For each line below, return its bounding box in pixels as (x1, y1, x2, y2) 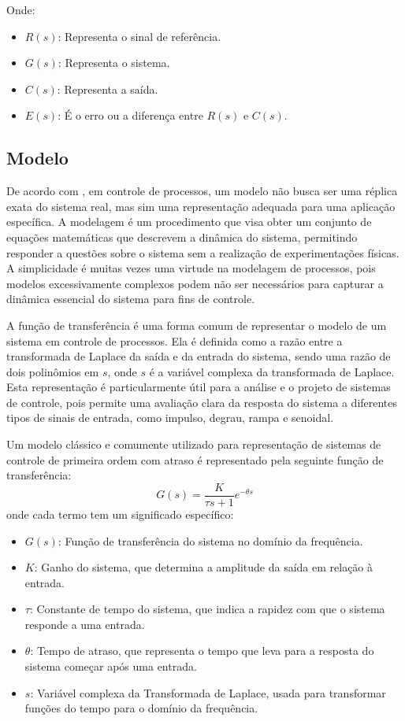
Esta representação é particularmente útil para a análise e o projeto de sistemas (6, 379, 391, 395)
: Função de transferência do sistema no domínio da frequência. (58, 532, 363, 549)
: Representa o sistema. (58, 54, 170, 71)
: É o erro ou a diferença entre (58, 107, 203, 124)
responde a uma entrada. (24, 616, 145, 632)
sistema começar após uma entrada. (24, 658, 197, 675)
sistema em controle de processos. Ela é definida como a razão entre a (6, 332, 343, 349)
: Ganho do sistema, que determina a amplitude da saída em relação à (34, 559, 373, 575)
